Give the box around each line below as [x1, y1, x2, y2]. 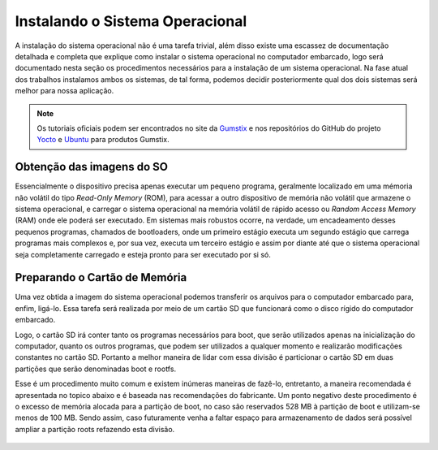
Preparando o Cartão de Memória [15, 270, 187, 284]
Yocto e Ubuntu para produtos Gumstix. [36, 135, 170, 145]
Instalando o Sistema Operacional [15, 12, 247, 30]
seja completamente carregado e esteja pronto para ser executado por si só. [15, 249, 271, 259]
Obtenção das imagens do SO [15, 160, 168, 174]
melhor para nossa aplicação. [15, 86, 114, 96]
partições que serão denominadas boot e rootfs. [15, 364, 177, 374]
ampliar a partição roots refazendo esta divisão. [15, 424, 175, 434]
